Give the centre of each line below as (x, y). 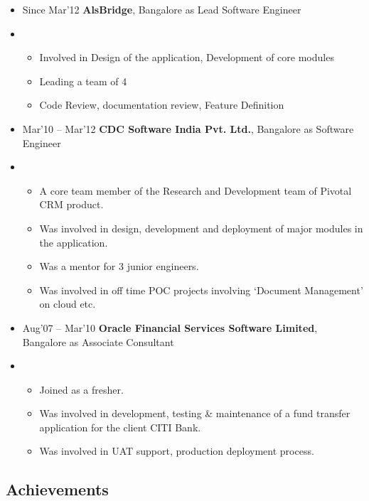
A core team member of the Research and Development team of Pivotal (196, 190)
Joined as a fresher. (81, 389)
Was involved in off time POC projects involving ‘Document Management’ (201, 290)
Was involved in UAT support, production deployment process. (177, 451)
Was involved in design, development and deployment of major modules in (201, 228)
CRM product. (71, 204)
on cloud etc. (68, 304)
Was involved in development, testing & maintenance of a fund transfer (195, 413)
